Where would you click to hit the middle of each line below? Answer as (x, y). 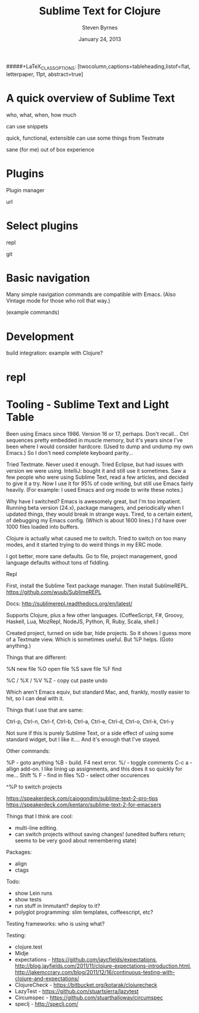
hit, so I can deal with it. (35, 698)
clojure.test (29, 947)
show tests (28, 899)
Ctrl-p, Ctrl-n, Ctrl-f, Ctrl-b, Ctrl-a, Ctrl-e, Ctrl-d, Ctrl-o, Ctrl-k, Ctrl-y (90, 721)
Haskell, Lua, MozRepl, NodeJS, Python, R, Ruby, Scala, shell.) (83, 621)
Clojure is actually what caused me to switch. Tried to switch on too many (96, 538)
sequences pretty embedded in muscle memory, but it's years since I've (94, 440)
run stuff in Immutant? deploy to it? (57, 906)
